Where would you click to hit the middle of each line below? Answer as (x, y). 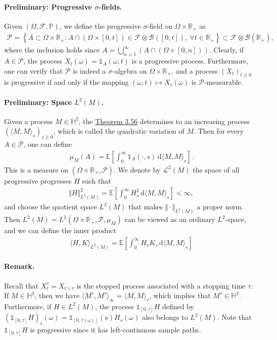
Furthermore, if (28, 306)
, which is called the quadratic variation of (119, 131)
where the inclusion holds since (52, 50)
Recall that (21, 285)
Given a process (29, 121)
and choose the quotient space (51, 207)
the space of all (216, 169)
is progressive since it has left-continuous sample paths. (116, 330)
